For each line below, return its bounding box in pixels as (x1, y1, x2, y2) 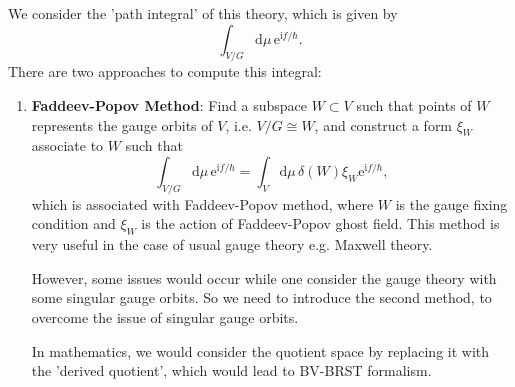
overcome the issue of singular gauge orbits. (31, 306, 299, 327)
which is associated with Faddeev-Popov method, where (31, 193, 374, 214)
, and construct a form (314, 114, 453, 135)
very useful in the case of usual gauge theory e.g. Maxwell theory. (31, 234, 433, 255)
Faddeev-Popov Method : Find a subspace (31, 94, 307, 115)
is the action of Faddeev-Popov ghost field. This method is (141, 213, 500, 234)
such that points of (356, 94, 472, 115)
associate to (31, 135, 104, 156)
